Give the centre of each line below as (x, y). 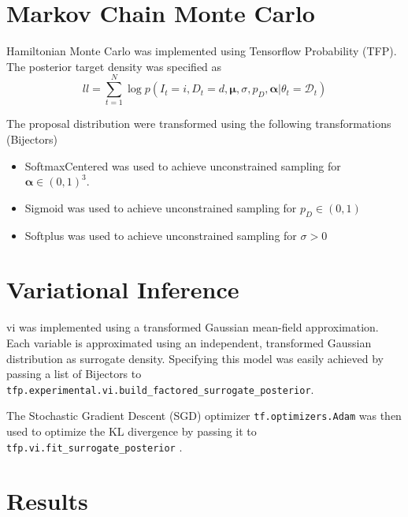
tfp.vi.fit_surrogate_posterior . (95, 446)
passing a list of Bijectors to (74, 374)
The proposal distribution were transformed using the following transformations (199, 124)
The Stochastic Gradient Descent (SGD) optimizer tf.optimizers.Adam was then (204, 416)
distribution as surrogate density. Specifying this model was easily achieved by (195, 358)
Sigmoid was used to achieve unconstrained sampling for (161, 207)
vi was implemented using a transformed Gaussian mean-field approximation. (193, 327)
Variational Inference (123, 289)
